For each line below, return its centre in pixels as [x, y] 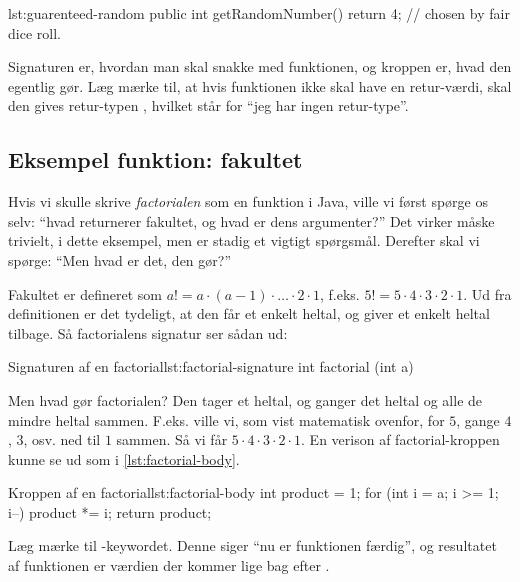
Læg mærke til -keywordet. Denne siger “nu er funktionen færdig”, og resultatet [252, 545]
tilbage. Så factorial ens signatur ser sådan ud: [148, 332]
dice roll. [34, 32]
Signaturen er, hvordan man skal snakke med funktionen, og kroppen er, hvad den [260, 66]
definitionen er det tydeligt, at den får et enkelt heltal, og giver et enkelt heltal [249, 313]
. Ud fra [487, 293]
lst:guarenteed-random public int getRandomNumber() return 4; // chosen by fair [259, 13]
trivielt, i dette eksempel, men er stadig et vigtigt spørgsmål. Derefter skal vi [244, 240]
